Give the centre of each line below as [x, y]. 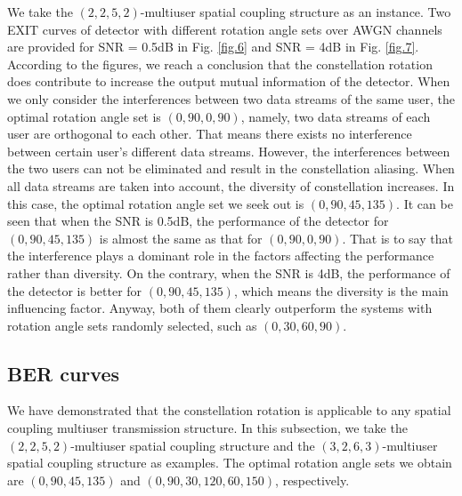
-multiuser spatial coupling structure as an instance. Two [296, 12]
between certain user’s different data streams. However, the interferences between [229, 151]
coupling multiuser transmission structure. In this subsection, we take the [207, 428]
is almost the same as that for [181, 238]
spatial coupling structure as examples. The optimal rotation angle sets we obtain [230, 463]
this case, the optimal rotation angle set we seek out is [156, 203]
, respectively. [312, 480]
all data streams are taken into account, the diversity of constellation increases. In [231, 185]
